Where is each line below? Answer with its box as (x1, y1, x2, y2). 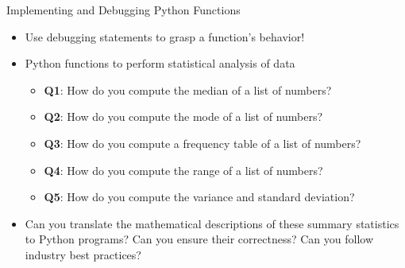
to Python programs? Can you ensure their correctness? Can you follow (25, 231, 374, 247)
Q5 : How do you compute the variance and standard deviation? (44, 188, 355, 205)
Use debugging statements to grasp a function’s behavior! (25, 28, 305, 45)
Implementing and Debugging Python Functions (6, 2, 241, 17)
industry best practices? (25, 246, 141, 262)
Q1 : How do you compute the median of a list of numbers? (44, 81, 332, 98)
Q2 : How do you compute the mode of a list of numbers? (44, 108, 323, 125)
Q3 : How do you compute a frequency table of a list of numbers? (44, 134, 361, 151)
